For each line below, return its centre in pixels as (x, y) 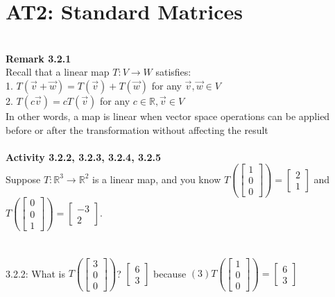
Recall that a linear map (58, 72)
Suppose (23, 179)
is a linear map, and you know (157, 179)
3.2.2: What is (36, 273)
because (170, 273)
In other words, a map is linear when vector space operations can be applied (168, 116)
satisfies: (173, 72)
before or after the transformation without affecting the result (137, 129)
